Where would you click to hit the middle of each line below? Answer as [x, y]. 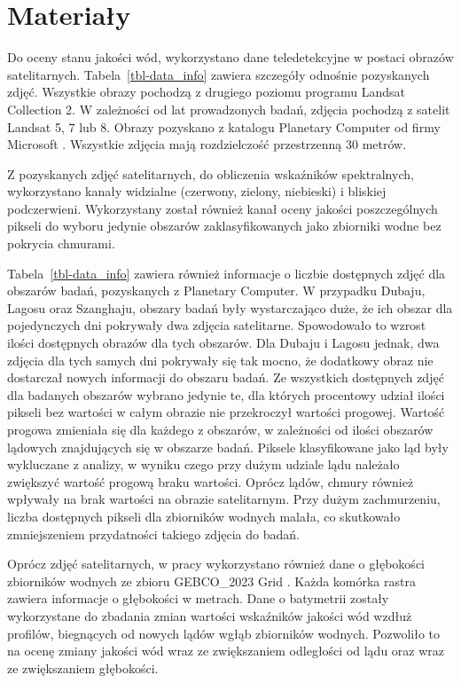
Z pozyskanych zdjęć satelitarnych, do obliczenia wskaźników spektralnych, [211, 173]
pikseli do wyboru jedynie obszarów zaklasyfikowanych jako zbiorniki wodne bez [224, 226]
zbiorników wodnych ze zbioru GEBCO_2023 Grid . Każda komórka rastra [211, 581]
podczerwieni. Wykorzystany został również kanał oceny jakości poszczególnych [223, 208]
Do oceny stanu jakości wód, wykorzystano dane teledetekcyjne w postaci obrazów [230, 57]
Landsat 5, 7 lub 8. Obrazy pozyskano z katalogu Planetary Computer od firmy [224, 126]
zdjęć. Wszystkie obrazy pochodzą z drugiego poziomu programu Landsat [206, 92]
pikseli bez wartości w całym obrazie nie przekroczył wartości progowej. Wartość [226, 412]
